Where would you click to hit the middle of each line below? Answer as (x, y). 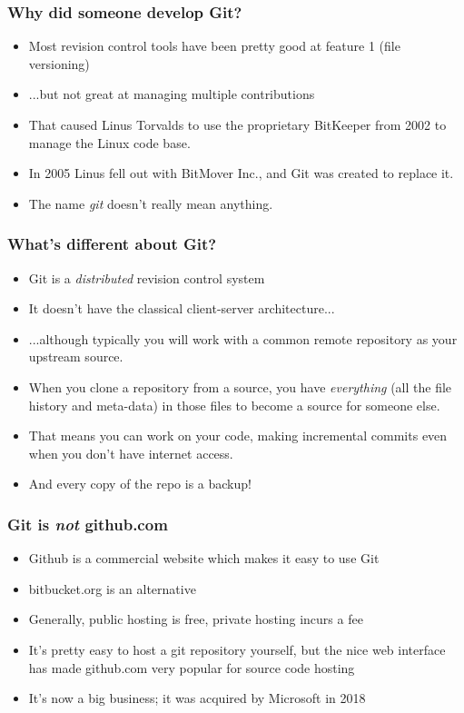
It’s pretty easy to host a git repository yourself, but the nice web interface (237, 649)
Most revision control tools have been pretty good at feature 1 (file (214, 46)
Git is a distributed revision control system (147, 277)
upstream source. (76, 356)
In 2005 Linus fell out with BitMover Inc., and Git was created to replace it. (241, 173)
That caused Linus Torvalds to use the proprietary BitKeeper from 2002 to (237, 124)
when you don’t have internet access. (131, 453)
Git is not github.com (88, 524)
